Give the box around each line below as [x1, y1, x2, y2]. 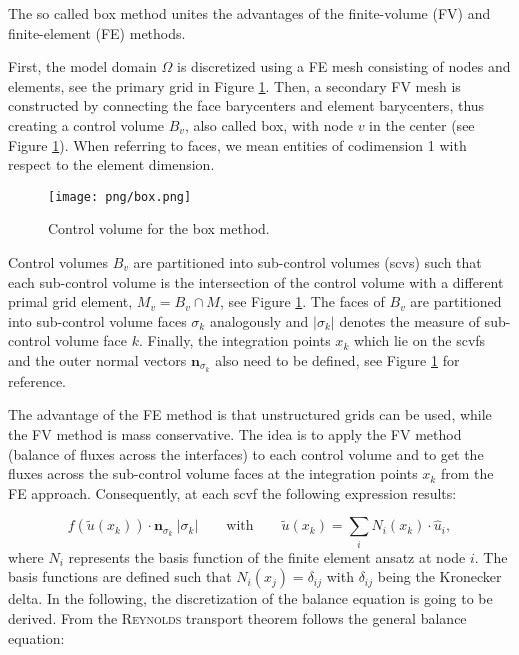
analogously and [209, 310, 309, 331]
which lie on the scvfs [353, 330, 486, 351]
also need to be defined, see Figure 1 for [215, 349, 460, 370]
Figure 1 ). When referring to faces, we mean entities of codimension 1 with [8, 134, 467, 155]
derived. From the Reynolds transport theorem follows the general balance [8, 607, 467, 628]
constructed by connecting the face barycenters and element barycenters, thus [8, 95, 485, 116]
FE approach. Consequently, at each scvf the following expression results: [8, 482, 457, 503]
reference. [8, 370, 67, 391]
